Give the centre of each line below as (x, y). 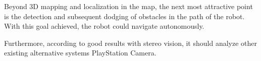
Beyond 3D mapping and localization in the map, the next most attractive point (128, 6)
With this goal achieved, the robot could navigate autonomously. (104, 26)
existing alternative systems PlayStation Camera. (80, 53)
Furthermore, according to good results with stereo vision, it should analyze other (130, 43)
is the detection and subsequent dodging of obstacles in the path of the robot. (124, 16)
